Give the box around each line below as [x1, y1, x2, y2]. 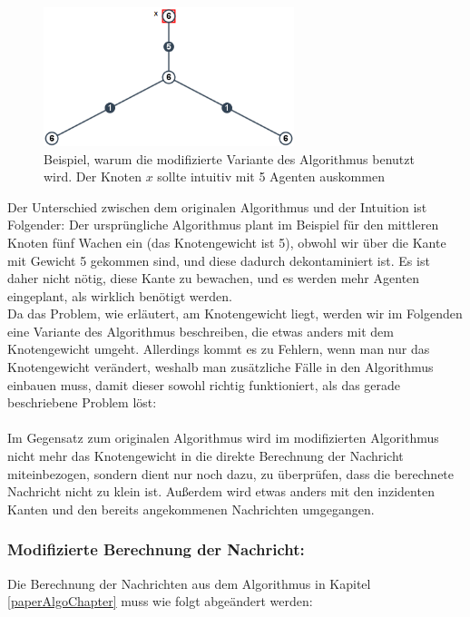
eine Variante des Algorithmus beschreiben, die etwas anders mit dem [7, 321, 394, 340]
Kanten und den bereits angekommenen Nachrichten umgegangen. [7, 499, 375, 518]
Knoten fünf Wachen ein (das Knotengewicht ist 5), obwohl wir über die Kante [7, 232, 446, 251]
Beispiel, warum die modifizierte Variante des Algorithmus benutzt [44, 149, 415, 168]
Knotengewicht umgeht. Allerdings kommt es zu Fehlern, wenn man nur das [7, 339, 430, 358]
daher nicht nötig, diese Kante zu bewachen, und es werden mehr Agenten [7, 269, 420, 288]
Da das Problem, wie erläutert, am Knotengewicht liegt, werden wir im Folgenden [7, 304, 463, 323]
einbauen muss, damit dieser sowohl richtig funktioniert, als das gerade [7, 375, 401, 394]
